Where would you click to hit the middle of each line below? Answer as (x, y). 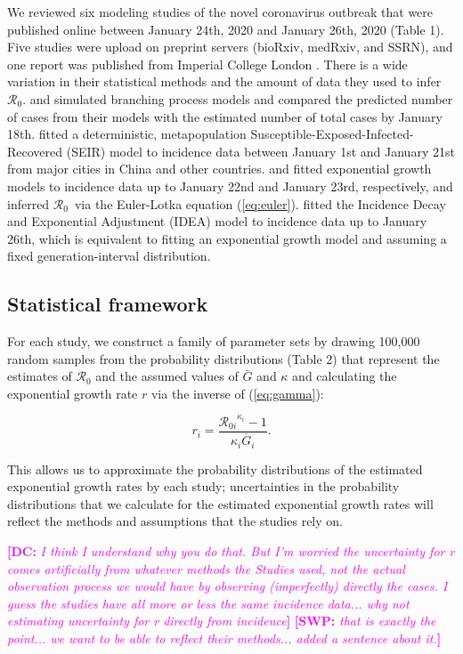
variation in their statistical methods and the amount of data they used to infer (224, 81)
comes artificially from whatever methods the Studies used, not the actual (206, 568)
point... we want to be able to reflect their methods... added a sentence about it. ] (224, 638)
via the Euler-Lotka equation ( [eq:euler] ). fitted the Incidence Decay (260, 203)
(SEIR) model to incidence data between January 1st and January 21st (260, 151)
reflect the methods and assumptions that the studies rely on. (175, 521)
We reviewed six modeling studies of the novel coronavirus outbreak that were (220, 12)
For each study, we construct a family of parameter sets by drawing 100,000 (214, 341)
